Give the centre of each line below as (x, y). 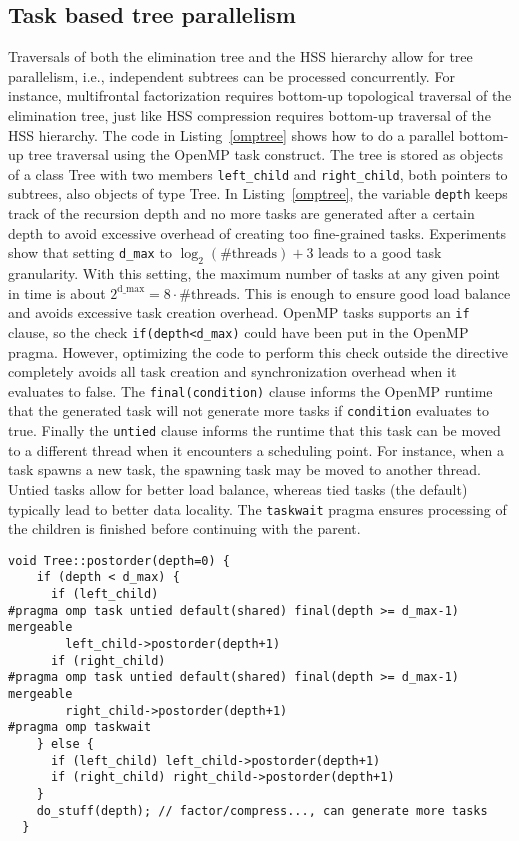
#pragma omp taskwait (80, 727)
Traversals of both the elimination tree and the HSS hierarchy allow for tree (240, 56)
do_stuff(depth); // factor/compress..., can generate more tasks (262, 810)
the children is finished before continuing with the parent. (184, 528)
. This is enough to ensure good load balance (373, 292)
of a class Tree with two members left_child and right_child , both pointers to (258, 173)
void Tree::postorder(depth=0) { (119, 560)
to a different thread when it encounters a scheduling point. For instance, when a (256, 449)
